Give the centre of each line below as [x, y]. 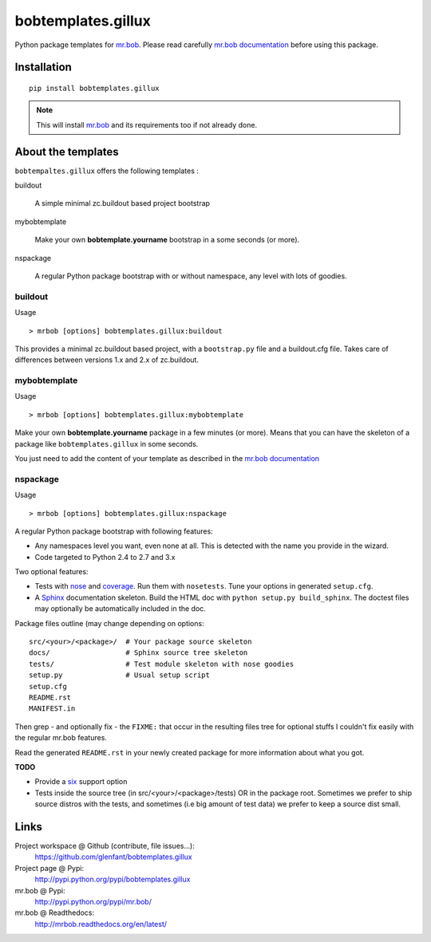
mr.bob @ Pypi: [40, 890]
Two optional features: [51, 572]
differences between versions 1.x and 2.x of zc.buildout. [107, 360]
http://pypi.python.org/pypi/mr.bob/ [93, 901]
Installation [43, 67]
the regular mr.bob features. [61, 738]
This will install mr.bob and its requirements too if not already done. [147, 124]
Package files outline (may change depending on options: [109, 623]
